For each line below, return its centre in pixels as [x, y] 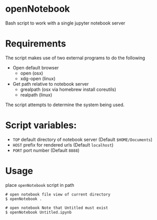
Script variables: [41, 125]
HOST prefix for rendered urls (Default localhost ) [63, 145]
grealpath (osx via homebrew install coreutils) [68, 89]
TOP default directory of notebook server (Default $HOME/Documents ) [83, 139]
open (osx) [32, 73]
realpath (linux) [36, 94]
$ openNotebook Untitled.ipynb [38, 212]
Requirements [36, 44]
